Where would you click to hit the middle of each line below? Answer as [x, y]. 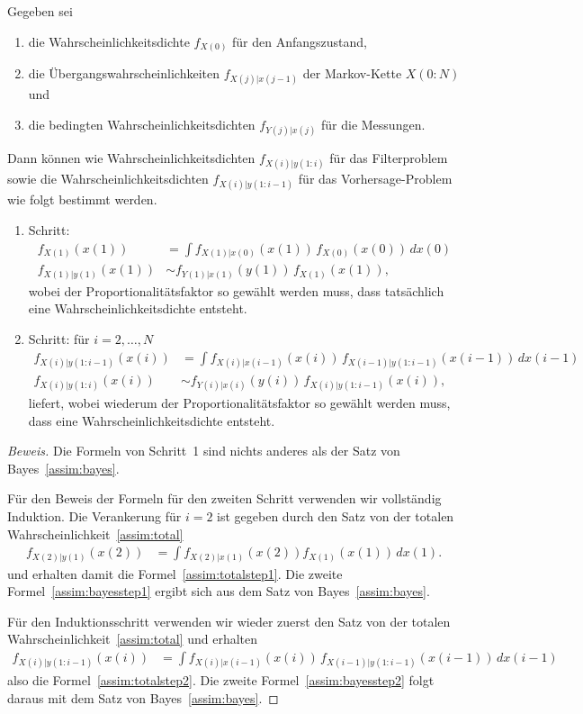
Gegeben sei [40, 11]
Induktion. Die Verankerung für [94, 515]
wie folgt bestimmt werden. [82, 199]
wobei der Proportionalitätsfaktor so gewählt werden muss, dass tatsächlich [236, 290]
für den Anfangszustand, [300, 41]
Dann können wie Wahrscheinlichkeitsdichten [131, 158]
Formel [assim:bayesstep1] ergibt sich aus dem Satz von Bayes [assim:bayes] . [219, 591]
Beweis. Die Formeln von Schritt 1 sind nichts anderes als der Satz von [204, 451]
